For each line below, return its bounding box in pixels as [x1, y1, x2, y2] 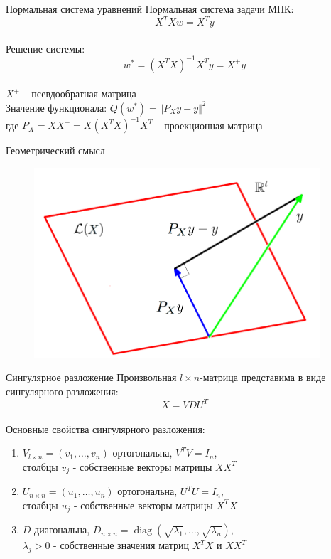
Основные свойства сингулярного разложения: [6, 421, 205, 436]
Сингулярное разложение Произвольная [6, 370, 177, 385]
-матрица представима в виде [200, 370, 326, 385]
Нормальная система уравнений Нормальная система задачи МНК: [6, 1, 294, 16]
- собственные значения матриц [53, 538, 190, 553]
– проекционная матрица [156, 117, 263, 132]
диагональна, [34, 522, 90, 537]
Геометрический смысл [6, 143, 105, 158]
